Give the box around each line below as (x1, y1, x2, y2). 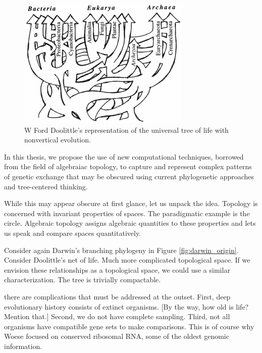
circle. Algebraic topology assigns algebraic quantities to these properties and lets (4, 218, 256, 228)
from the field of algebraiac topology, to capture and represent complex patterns (4, 161, 252, 172)
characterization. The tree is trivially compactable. (4, 274, 161, 285)
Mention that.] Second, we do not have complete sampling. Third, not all (4, 311, 230, 322)
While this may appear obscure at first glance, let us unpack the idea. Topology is (4, 198, 258, 209)
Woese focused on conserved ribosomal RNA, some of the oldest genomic (4, 331, 229, 341)
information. (4, 340, 42, 351)
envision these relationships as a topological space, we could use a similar (4, 264, 230, 275)
